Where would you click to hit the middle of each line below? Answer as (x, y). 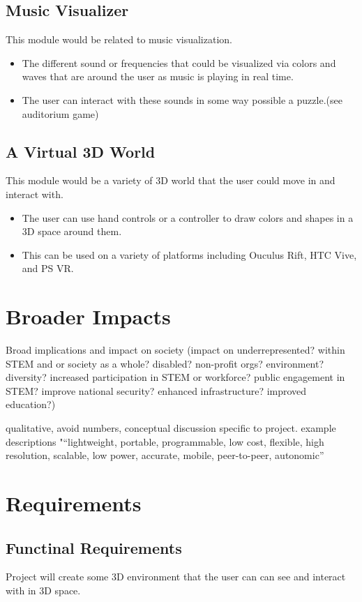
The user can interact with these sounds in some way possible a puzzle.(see (182, 99)
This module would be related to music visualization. (119, 39)
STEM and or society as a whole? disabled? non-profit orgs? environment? (165, 363)
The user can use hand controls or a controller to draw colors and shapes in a (188, 217)
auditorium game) (60, 113)
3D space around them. (72, 231)
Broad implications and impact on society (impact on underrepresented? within (175, 350)
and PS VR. (48, 268)
